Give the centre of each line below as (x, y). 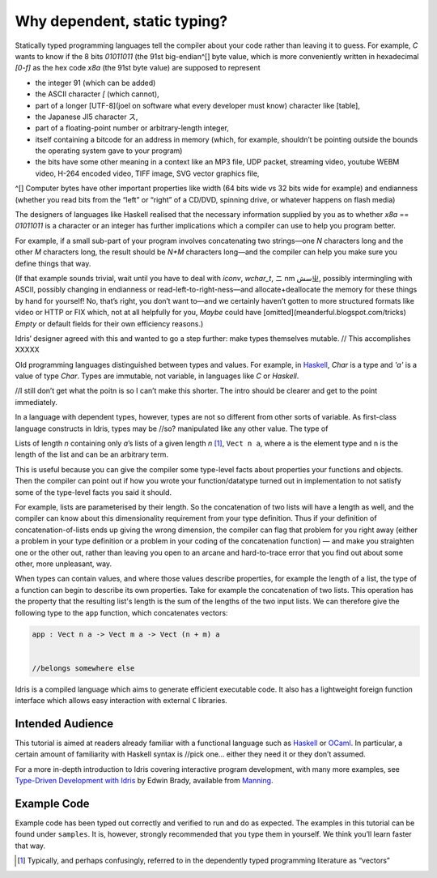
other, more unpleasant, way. (64, 564)
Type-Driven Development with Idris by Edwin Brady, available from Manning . (144, 781)
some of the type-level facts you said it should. (93, 492)
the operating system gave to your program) (109, 151)
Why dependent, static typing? (121, 21)
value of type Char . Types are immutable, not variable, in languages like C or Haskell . (157, 376)
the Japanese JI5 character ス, (87, 117)
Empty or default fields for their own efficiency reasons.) (109, 323)
